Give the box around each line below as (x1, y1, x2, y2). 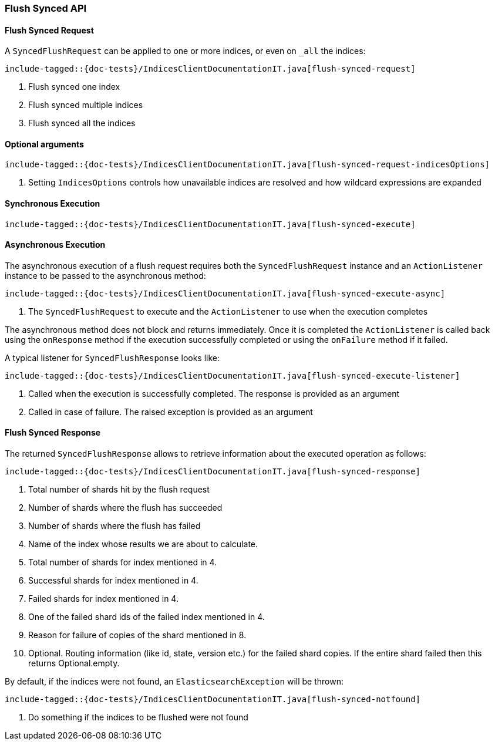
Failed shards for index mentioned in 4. (28, 594, 179, 604)
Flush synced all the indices (28, 118, 136, 129)
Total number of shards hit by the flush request (28, 484, 210, 495)
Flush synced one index (28, 82, 120, 92)
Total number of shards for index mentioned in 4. (28, 557, 217, 568)
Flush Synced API (5, 2, 87, 14)
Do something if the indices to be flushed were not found (28, 712, 248, 723)
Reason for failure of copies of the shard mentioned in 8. (28, 630, 247, 641)
